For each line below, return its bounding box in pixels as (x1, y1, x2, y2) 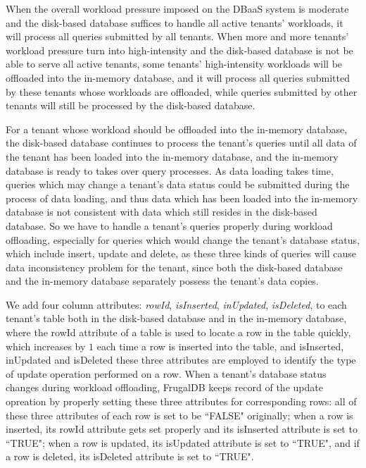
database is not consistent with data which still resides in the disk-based (6, 204, 317, 219)
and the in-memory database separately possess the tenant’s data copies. (6, 273, 319, 288)
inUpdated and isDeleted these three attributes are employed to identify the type (6, 352, 356, 367)
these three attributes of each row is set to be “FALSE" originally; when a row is (6, 407, 353, 422)
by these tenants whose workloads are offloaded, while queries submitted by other (6, 84, 358, 99)
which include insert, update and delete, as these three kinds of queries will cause (6, 246, 356, 261)
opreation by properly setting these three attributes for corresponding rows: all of (6, 394, 357, 409)
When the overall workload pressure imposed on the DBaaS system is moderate (6, 1, 349, 16)
